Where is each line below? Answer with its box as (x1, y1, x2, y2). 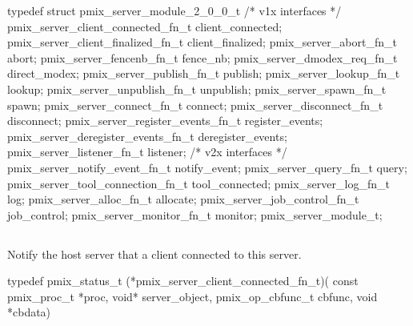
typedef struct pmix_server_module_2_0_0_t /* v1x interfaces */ (7, 2, 342, 18)
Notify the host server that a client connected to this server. (7, 245, 302, 262)
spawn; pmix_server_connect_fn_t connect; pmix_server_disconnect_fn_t (7, 96, 383, 113)
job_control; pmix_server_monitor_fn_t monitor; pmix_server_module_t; (7, 206, 383, 223)
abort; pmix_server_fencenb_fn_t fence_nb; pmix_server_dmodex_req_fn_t (7, 49, 398, 66)
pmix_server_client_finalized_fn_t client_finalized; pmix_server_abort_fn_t (7, 34, 397, 50)
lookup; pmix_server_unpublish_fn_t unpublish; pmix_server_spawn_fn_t (7, 80, 387, 97)
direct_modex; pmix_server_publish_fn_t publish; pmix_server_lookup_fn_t (7, 65, 400, 82)
